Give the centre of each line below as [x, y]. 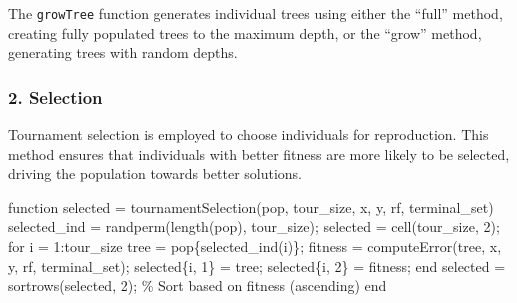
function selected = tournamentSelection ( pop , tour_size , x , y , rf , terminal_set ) [251, 206]
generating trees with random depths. [123, 52]
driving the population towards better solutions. [155, 173]
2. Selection [55, 96]
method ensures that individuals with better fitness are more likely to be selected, [259, 153]
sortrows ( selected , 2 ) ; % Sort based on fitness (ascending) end [197, 285]
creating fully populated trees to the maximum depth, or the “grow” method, [245, 32]
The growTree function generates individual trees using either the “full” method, [255, 13]
